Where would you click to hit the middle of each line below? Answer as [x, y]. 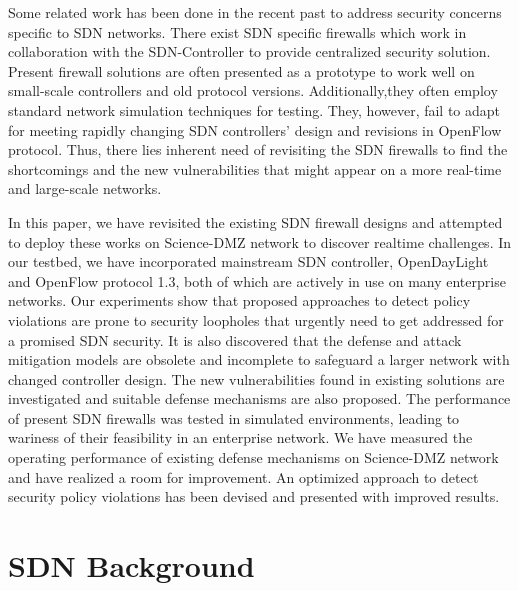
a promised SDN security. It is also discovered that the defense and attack [235, 339]
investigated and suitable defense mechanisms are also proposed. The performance [259, 398]
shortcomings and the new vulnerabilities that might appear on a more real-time [255, 168]
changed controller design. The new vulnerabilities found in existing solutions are [256, 378]
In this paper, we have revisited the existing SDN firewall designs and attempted [255, 221]
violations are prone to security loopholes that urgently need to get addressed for [256, 319]
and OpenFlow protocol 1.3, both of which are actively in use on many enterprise [257, 280]
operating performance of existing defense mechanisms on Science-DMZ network [253, 457]
